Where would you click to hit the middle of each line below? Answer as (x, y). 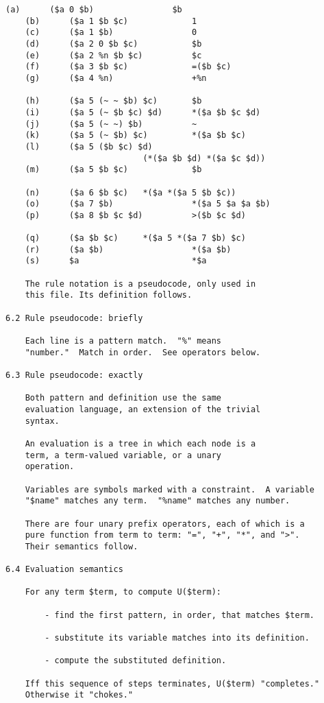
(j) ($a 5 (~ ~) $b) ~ (111, 124)
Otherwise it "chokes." (79, 695)
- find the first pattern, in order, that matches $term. (180, 615)
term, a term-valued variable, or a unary (123, 455)
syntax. (42, 421)
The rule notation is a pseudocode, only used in (140, 284)
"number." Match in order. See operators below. (143, 352)
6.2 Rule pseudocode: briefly (74, 318)
